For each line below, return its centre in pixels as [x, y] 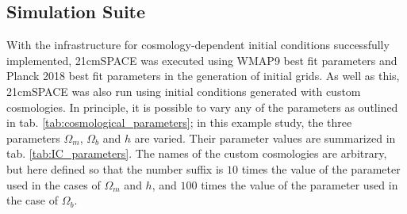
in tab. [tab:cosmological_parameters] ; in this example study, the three [179, 122]
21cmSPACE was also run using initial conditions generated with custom [184, 91]
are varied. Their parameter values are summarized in [265, 138]
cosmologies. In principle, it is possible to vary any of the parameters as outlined [202, 107]
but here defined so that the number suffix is [115, 168]
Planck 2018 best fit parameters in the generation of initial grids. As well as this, [203, 76]
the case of [33, 200]
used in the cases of [54, 184]
